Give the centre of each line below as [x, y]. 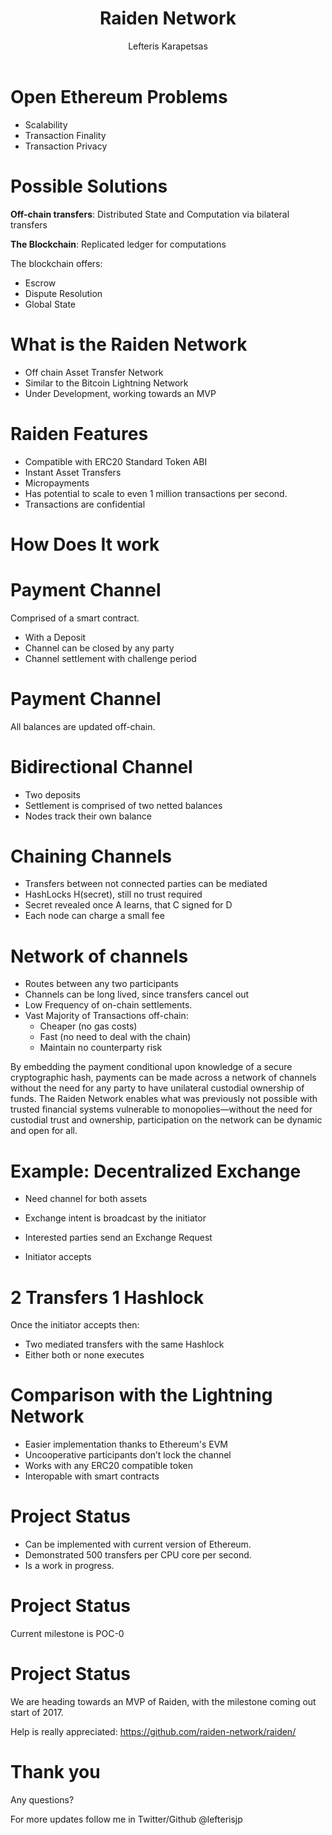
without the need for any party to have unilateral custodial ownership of [157, 1088]
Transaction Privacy [66, 146]
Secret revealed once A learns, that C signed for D [128, 905]
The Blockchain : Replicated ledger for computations [118, 244]
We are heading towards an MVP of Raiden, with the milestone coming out [163, 1701]
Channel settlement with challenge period [110, 658]
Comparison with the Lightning [141, 1395]
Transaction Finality [65, 135]
